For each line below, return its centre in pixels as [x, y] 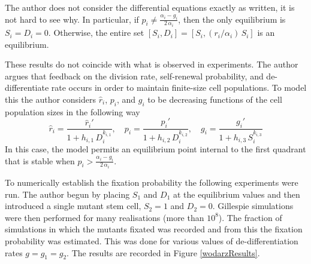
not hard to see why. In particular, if [72, 19]
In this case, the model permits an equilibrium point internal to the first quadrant [155, 149]
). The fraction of [250, 217]
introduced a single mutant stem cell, [73, 206]
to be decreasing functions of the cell [215, 99]
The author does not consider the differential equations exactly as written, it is [150, 7]
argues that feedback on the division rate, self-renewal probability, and [134, 76]
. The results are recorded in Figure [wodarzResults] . [163, 252]
